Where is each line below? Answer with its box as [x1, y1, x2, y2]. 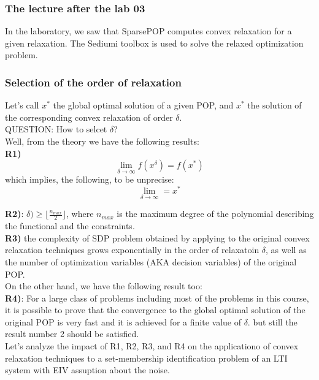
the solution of [247, 99, 302, 112]
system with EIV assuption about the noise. [5, 363, 170, 376]
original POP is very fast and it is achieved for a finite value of [5, 315, 241, 328]
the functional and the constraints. [5, 219, 135, 232]
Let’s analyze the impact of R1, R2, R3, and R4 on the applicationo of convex [5, 340, 299, 352]
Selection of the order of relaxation [5, 74, 182, 89]
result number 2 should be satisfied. [5, 327, 139, 340]
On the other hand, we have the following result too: [5, 279, 202, 292]
